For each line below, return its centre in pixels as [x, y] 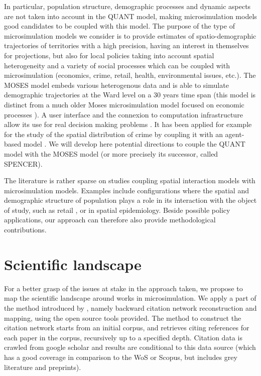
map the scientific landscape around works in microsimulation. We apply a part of [130, 298]
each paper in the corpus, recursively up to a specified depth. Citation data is [123, 337]
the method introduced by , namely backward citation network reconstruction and [130, 307]
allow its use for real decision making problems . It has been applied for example [128, 124]
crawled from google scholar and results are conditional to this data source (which [130, 347]
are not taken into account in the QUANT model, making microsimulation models [130, 16]
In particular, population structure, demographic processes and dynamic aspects [127, 6]
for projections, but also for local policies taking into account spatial [109, 55]
